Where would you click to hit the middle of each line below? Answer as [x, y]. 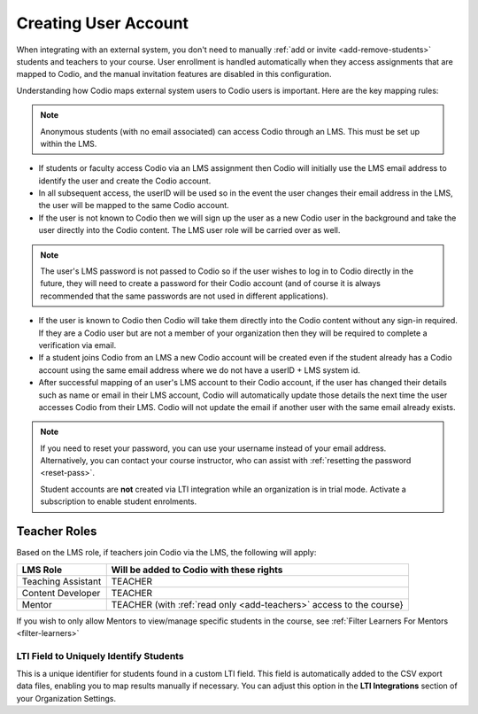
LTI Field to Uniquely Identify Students [100, 656]
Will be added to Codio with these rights [197, 570]
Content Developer [61, 593]
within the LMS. [69, 144]
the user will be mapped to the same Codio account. [134, 206]
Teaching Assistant [62, 581]
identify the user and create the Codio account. [125, 181]
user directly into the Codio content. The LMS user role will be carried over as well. [189, 230]
